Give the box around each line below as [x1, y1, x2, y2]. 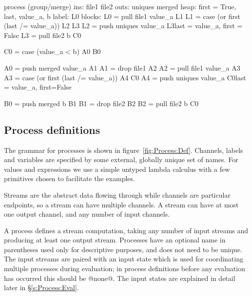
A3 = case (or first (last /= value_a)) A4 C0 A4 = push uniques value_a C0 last [4, 72, 246, 82]
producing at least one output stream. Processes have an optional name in [4, 235, 226, 245]
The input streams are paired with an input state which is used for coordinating [4, 254, 243, 264]
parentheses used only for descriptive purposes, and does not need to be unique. [4, 244, 242, 254]
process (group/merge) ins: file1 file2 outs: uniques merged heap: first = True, [4, 1, 236, 11]
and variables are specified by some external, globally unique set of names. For [4, 154, 238, 165]
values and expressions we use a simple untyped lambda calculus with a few [4, 164, 230, 174]
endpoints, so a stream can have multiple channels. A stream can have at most [4, 199, 239, 209]
